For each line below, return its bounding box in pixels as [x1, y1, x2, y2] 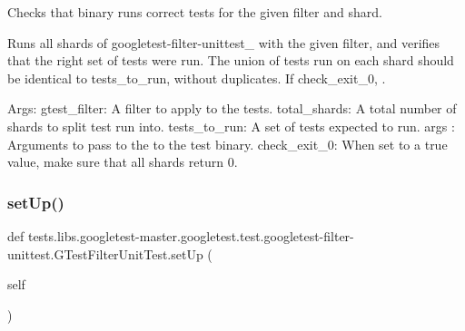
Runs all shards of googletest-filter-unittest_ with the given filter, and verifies [7, 33, 440, 52]
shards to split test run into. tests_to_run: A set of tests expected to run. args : [7, 116, 455, 135]
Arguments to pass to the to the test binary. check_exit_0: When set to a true [7, 134, 448, 153]
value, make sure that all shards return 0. [7, 152, 238, 171]
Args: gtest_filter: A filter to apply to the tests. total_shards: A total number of [7, 99, 457, 118]
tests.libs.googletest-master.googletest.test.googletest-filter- [27, 226, 354, 245]
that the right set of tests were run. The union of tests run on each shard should [7, 51, 454, 70]
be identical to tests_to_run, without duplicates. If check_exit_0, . [7, 68, 386, 87]
